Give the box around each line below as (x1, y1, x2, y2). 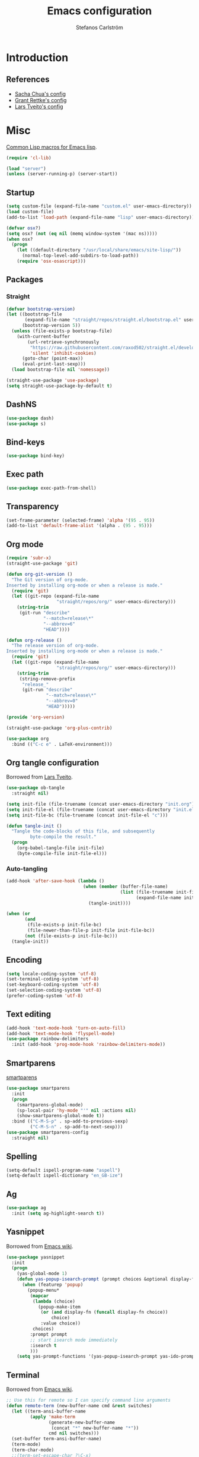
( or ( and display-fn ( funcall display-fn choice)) (40, 1309, 168, 1316)
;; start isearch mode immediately (30, 1337, 118, 1343)
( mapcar (30, 1292, 49, 1299)
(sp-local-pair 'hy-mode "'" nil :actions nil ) (17, 1107, 136, 1114)
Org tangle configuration (6, 758, 99, 768)
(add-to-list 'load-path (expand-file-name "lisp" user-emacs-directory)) (6, 214, 195, 220)
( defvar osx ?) (6, 225, 41, 231)
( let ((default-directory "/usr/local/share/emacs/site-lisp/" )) (17, 247, 182, 253)
